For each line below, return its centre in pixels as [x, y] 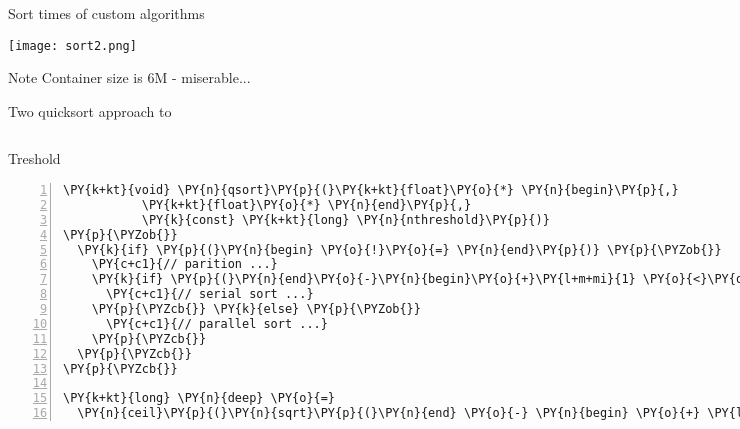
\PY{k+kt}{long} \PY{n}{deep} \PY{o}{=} [199, 398]
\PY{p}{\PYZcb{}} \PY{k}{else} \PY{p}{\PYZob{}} [256, 309]
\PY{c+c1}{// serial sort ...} [209, 294]
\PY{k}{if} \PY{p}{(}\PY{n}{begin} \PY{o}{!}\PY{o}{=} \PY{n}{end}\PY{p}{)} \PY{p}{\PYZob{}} [399, 249]
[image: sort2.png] [72, 45]
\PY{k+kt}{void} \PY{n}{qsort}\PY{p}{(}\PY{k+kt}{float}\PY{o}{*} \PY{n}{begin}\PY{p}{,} [371, 190]
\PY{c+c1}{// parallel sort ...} [216, 323]
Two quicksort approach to [90, 110]
